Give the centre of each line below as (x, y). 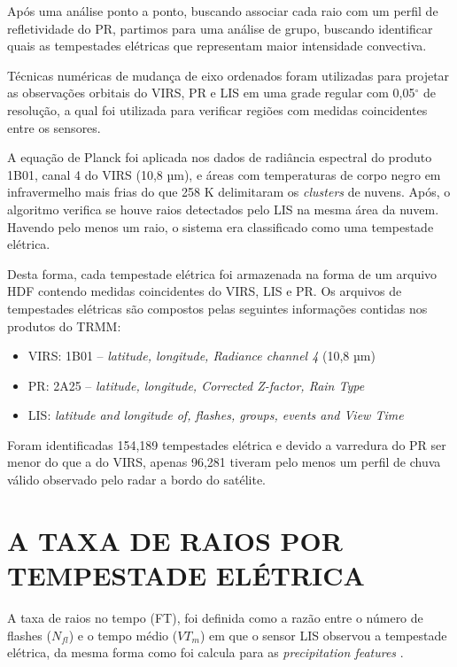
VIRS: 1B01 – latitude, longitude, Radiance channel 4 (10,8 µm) (201, 356)
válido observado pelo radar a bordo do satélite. (136, 480)
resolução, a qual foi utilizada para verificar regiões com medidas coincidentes (217, 109)
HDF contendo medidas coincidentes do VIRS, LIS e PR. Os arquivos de (205, 291)
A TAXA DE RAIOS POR (175, 540)
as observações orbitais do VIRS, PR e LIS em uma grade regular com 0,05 (211, 93)
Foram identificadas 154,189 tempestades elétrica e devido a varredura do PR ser (227, 444)
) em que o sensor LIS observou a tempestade (323, 635)
